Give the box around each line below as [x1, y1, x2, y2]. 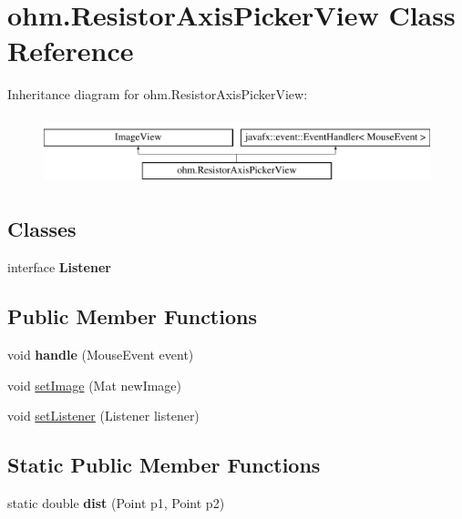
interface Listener [7, 258, 111, 277]
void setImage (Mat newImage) [7, 375, 182, 394]
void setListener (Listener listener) [7, 406, 200, 425]
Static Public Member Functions [7, 451, 321, 479]
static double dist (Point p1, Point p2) [7, 494, 225, 513]
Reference [7, 32, 134, 69]
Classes [7, 215, 77, 243]
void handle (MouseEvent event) [7, 345, 194, 364]
